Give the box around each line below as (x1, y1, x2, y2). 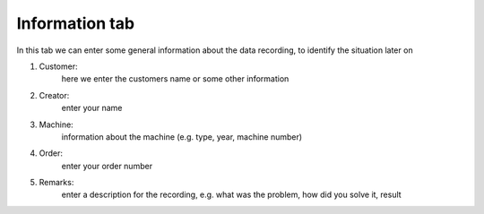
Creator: (39, 90, 70, 100)
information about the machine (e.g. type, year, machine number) (61, 131, 303, 142)
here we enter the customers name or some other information (61, 73, 290, 84)
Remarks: (39, 177, 74, 188)
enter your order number (61, 160, 152, 171)
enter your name (61, 103, 123, 114)
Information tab (16, 13, 134, 33)
